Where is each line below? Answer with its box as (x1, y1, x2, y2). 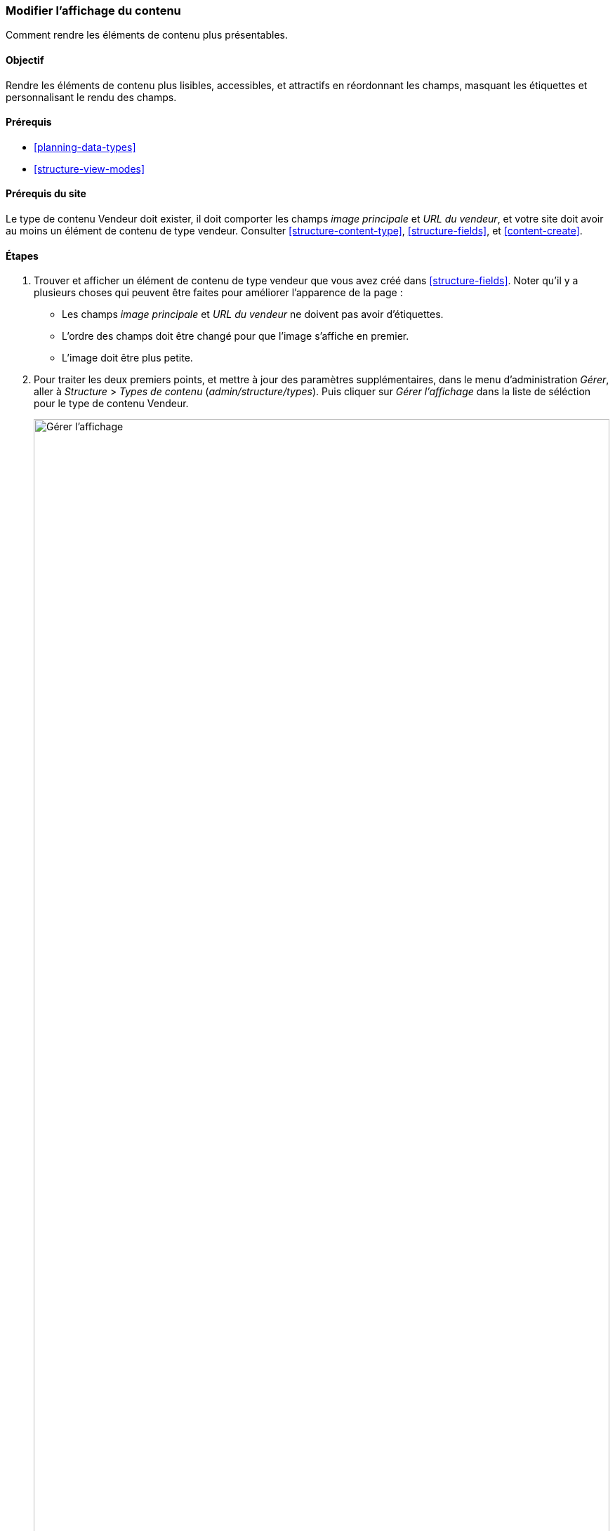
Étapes (6, 249, 39, 262)
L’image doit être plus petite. (62, 352, 193, 364)
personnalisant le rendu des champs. (6, 91, 177, 103)
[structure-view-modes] (34, 162, 145, 175)
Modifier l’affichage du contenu (6, 4, 181, 18)
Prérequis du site (6, 187, 86, 200)
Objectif (6, 53, 44, 66)
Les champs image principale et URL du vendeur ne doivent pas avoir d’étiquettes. (62, 308, 444, 321)
